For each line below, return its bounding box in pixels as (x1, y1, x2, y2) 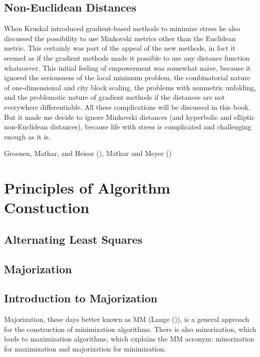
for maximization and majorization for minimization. (4, 343, 166, 354)
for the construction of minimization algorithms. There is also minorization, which (4, 323, 256, 334)
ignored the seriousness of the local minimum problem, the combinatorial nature (4, 72, 250, 83)
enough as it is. (4, 131, 51, 141)
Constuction (4, 197, 90, 218)
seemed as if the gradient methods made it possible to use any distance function (4, 52, 250, 63)
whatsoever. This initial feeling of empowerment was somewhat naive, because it (4, 62, 251, 73)
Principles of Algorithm (4, 177, 170, 198)
